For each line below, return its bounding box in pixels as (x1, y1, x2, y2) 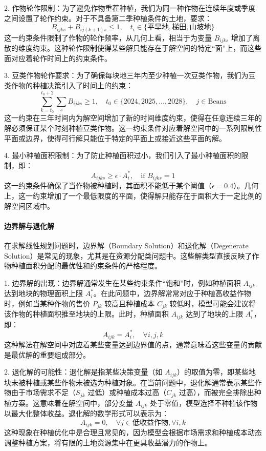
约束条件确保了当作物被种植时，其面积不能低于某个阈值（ (18, 180, 212, 191)
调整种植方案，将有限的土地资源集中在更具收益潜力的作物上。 (4, 437, 212, 448)
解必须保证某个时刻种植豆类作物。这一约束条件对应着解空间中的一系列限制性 (4, 123, 262, 133)
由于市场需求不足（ (11, 387, 76, 398)
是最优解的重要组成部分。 (4, 349, 90, 360)
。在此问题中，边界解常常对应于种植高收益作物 (93, 288, 251, 299)
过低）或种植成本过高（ (87, 387, 167, 398)
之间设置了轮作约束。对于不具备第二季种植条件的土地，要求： (4, 12, 212, 23)
